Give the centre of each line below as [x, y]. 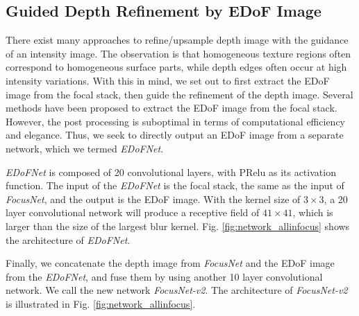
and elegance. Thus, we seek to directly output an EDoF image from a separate [175, 135]
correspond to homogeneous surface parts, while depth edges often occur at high [176, 67]
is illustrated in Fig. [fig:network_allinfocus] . [101, 303]
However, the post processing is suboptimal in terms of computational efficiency [175, 121]
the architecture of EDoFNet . [68, 239]
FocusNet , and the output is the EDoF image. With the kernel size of [153, 199]
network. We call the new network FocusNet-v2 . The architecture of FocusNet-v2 [177, 290]
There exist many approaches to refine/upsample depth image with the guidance [177, 40]
